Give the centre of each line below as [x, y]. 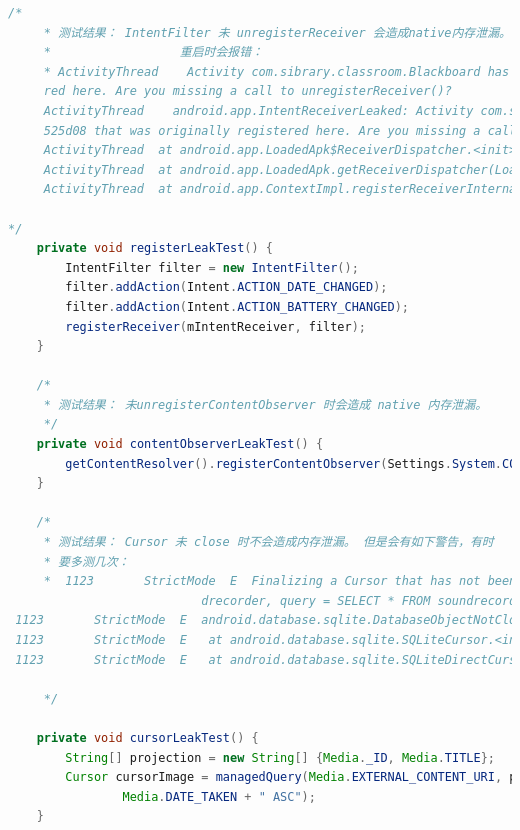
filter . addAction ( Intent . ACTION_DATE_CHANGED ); [226, 287]
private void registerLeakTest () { [154, 248]
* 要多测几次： [86, 561]
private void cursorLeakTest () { [147, 737]
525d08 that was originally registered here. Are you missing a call [280, 130]
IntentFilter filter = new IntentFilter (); [212, 267]
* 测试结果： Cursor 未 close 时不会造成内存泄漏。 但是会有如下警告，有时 [268, 542]
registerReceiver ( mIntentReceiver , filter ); [216, 326]
